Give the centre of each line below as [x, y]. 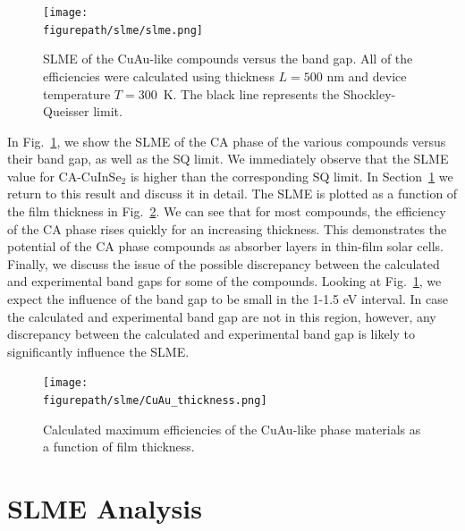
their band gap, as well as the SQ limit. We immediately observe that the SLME [228, 159]
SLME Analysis [105, 508]
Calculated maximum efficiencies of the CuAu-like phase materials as [232, 429]
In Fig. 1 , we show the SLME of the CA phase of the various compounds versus [227, 141]
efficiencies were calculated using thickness [159, 76]
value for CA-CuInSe [64, 176]
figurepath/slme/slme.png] [123, 30]
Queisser [66, 111]
